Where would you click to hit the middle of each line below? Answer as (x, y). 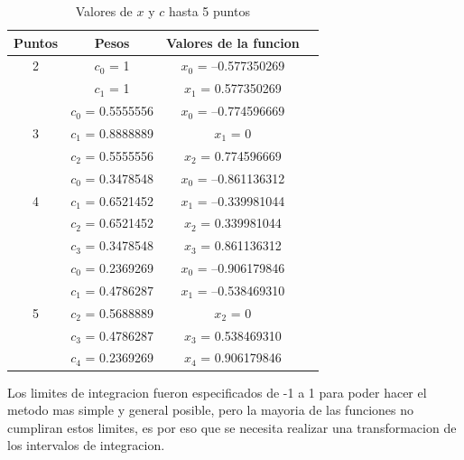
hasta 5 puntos (209, 11)
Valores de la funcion (232, 42)
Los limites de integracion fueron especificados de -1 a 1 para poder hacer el (217, 392)
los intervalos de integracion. (86, 445)
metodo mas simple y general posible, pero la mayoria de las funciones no (211, 410)
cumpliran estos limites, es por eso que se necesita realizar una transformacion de (232, 427)
